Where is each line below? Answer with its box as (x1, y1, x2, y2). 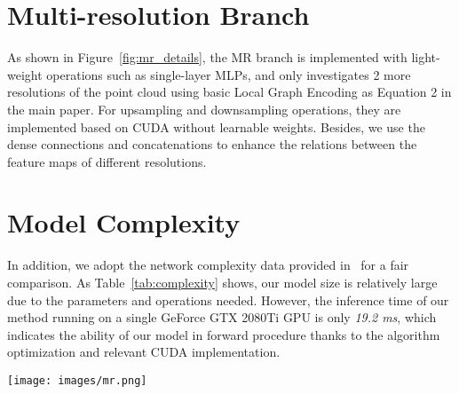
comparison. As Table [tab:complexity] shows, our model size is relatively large (7, 273, 438, 291)
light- (411, 48, 440, 67)
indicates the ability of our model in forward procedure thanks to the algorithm (7, 325, 440, 343)
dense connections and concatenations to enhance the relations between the (7, 135, 417, 154)
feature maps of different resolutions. (7, 152, 207, 170)
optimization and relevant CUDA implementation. (7, 343, 281, 361)
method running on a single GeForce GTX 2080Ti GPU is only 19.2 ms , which (7, 308, 437, 327)
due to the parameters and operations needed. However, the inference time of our (7, 290, 449, 309)
